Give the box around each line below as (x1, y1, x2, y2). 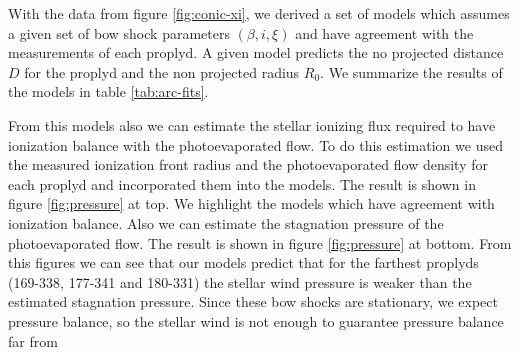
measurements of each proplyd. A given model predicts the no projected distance (8, 42, 504, 63)
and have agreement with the (295, 22, 474, 43)
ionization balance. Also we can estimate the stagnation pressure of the (8, 212, 444, 233)
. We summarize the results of (320, 61, 503, 82)
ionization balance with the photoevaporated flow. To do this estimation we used (8, 134, 503, 155)
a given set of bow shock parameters (8, 22, 230, 43)
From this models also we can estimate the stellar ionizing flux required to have (8, 114, 496, 135)
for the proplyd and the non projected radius (24, 61, 300, 82)
